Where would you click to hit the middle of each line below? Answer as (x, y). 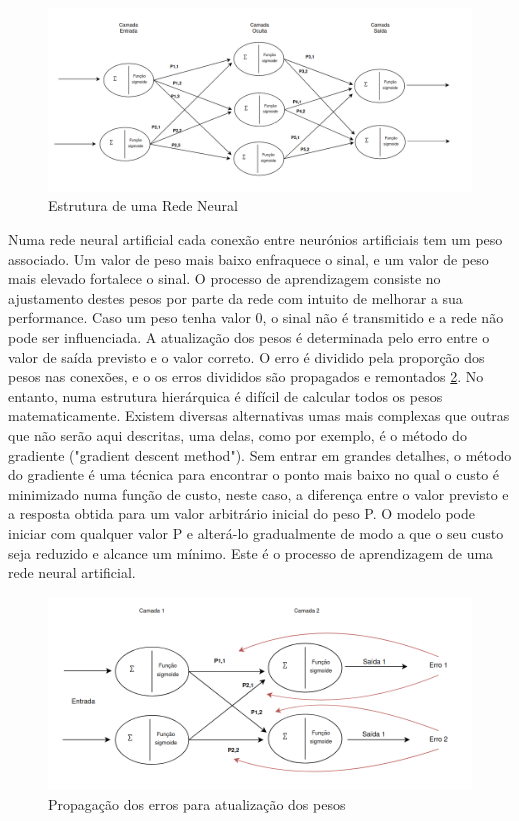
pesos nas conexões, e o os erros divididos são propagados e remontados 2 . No (246, 376)
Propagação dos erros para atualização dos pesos (197, 803)
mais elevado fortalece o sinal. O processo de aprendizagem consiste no (224, 278)
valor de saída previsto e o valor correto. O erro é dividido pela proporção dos (246, 356)
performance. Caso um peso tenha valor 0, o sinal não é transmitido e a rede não (256, 317)
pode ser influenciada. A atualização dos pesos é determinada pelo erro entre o (249, 337)
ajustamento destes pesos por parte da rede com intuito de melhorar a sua (235, 297)
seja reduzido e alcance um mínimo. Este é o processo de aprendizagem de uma (251, 552)
